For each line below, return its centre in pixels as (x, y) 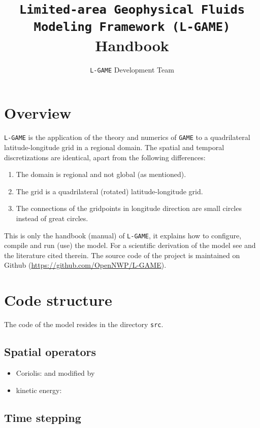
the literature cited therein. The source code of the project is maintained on (122, 255)
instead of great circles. (52, 218)
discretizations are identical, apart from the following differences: (105, 157)
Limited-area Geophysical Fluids (132, 10)
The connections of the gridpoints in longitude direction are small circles (129, 208)
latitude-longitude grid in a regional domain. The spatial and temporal (114, 147)
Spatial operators (50, 352)
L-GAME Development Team (132, 69)
